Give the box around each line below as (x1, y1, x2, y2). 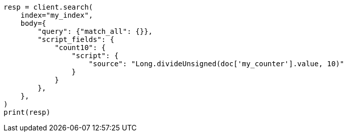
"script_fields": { (37, 35, 115, 43)
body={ (20, 19, 46, 27)
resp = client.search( (4, 3, 93, 11)
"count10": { (55, 43, 106, 52)
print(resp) (4, 108, 51, 116)
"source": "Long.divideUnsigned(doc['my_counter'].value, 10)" (88, 60, 344, 68)
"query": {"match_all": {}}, (37, 27, 153, 35)
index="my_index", (20, 11, 93, 19)
